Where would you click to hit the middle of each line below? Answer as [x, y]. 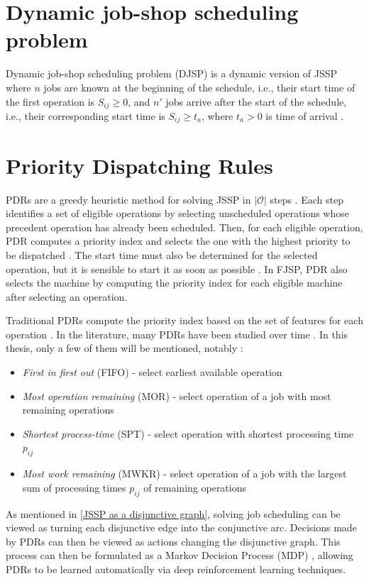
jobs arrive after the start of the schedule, [256, 101]
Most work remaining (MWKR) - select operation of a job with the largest [184, 474]
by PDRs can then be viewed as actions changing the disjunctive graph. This [173, 541]
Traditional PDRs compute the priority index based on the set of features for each [184, 320]
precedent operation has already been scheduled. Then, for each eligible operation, [184, 227]
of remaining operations [195, 487]
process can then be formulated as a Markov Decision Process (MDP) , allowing [180, 555]
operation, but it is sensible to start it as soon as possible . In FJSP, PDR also [177, 269]
